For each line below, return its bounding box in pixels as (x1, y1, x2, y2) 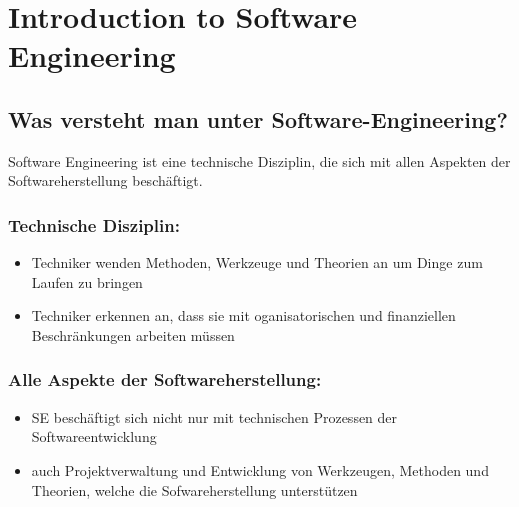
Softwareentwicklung (31, 426, 157, 447)
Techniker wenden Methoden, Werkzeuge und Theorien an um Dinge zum (31, 252, 483, 273)
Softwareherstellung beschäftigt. (8, 170, 203, 191)
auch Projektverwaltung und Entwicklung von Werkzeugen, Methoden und (31, 459, 489, 480)
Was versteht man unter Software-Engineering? (8, 103, 508, 134)
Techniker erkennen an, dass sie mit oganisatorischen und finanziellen (31, 305, 456, 326)
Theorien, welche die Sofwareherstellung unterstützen (31, 479, 358, 500)
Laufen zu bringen (31, 271, 143, 292)
